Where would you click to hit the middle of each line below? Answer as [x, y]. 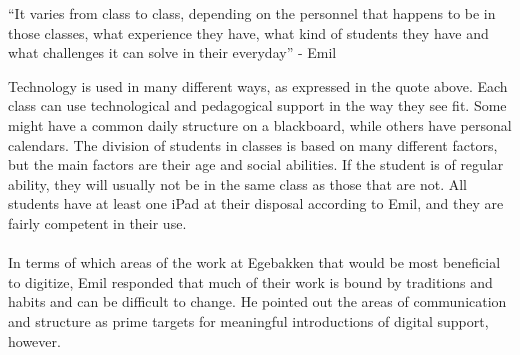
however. [34, 340]
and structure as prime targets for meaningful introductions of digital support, [248, 320]
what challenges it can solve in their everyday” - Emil [172, 52]
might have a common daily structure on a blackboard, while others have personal [260, 124]
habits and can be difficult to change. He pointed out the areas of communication [257, 301]
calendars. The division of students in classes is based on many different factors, [253, 144]
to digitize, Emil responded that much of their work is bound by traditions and [250, 281]
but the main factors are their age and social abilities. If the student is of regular [256, 164]
